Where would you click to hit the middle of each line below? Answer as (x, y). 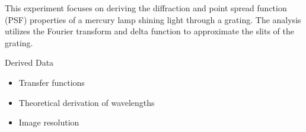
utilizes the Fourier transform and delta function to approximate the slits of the (150, 31)
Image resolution (49, 122)
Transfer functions (52, 82)
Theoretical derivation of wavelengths (87, 102)
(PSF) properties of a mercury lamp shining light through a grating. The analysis (153, 19)
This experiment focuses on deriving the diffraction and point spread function (146, 8)
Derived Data (29, 62)
